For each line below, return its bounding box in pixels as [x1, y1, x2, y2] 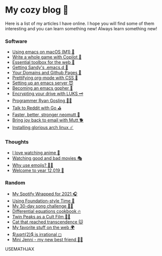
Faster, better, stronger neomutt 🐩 [12, 112, 81, 118]
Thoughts [5, 138, 29, 145]
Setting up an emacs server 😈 [12, 80, 74, 86]
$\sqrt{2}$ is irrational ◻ [12, 231, 62, 237]
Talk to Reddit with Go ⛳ [12, 105, 61, 111]
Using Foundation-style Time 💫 [12, 197, 75, 204]
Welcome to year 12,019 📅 [12, 167, 64, 173]
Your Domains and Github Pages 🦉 [12, 70, 81, 76]
